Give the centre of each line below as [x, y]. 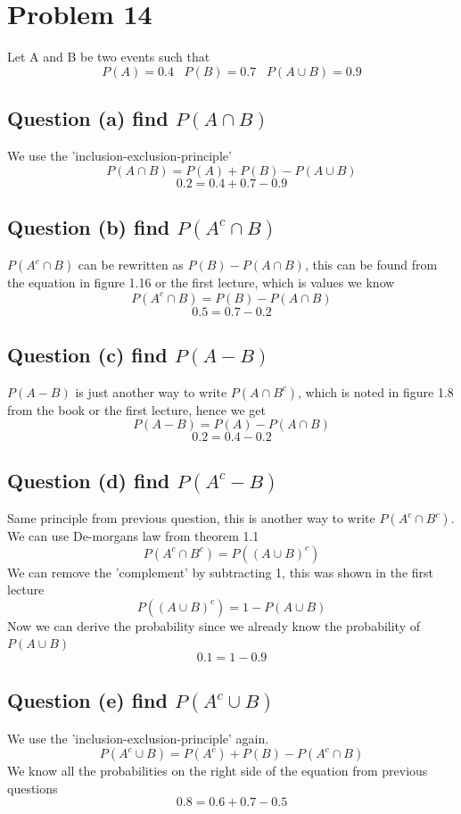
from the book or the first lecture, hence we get [136, 409]
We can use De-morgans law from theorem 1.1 [133, 536]
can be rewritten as [131, 265]
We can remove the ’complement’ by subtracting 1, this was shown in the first [221, 572]
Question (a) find [88, 118]
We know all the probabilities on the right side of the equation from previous [218, 771]
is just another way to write [151, 391]
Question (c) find [87, 355]
